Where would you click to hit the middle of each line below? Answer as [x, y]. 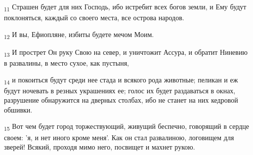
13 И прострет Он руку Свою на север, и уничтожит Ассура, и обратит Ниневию [126, 52]
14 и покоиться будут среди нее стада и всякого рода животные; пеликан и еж [121, 80]
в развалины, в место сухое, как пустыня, [66, 62]
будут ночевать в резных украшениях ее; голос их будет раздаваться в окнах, [120, 90]
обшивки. [18, 109]
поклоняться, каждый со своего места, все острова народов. [94, 18]
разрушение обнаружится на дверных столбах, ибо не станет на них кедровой [121, 100]
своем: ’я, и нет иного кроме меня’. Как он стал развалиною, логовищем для [119, 137]
